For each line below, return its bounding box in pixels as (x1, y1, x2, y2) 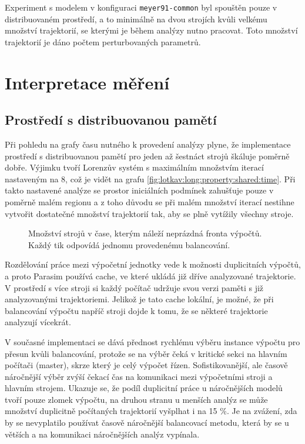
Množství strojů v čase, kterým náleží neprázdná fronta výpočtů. (28, 227, 262, 239)
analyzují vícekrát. (5, 316, 71, 328)
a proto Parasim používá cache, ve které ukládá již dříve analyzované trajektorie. (5, 269, 296, 282)
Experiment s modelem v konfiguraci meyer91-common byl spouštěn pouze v (5, 1, 277, 13)
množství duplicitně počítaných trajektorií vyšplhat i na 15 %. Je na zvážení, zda (5, 405, 297, 417)
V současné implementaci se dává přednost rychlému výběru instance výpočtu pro (5, 335, 300, 348)
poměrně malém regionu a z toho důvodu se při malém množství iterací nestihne (5, 195, 294, 208)
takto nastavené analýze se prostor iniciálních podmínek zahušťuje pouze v (5, 184, 274, 196)
